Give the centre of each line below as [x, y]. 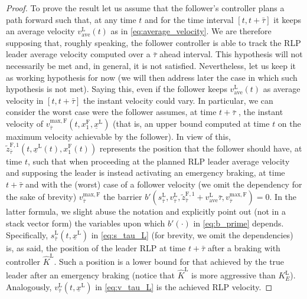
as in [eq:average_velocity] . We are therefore [191, 31]
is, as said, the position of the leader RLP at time [96, 247]
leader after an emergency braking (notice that [90, 275]
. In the [283, 197]
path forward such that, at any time [71, 19]
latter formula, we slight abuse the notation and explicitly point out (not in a [146, 211]
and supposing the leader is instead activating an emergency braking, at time [146, 172]
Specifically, [27, 234]
